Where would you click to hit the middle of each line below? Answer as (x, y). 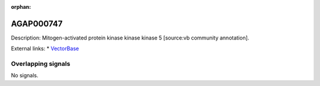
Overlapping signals (41, 64)
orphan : (21, 7)
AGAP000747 (37, 24)
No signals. (25, 75)
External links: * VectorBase (45, 49)
